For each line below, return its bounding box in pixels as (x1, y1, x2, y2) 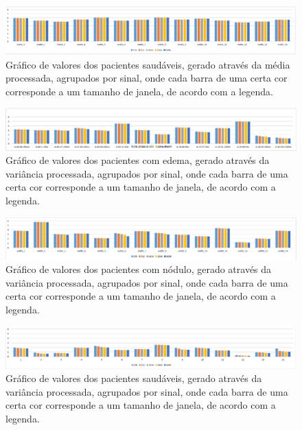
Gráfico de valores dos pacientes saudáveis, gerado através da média (5, 57, 290, 71)
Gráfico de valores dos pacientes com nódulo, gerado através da (5, 262, 272, 276)
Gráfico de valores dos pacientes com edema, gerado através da (5, 153, 270, 167)
